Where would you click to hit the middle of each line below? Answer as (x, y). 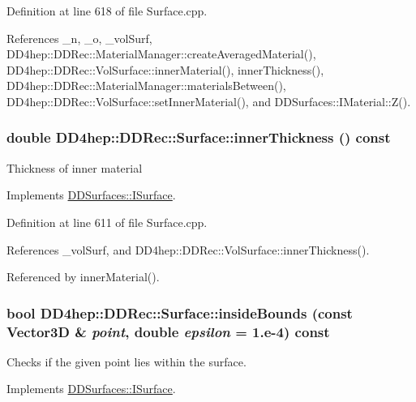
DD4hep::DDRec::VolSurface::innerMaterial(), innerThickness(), (165, 69)
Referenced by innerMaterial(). (83, 277)
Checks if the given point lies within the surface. (127, 361)
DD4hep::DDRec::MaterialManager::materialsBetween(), (146, 86)
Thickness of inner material (75, 167)
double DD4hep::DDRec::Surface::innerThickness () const (199, 137)
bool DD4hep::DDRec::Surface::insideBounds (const (180, 312)
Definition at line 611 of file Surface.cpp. (107, 222)
